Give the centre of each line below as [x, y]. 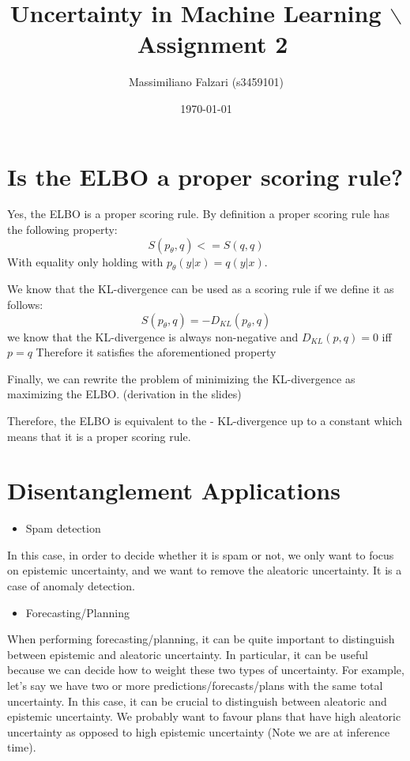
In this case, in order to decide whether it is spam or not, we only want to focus [201, 554]
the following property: [62, 230]
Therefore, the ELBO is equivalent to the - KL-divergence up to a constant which [205, 420]
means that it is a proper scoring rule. [99, 436]
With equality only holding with [85, 261]
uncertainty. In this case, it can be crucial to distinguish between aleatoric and [197, 701]
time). [22, 747]
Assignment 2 [213, 44]
